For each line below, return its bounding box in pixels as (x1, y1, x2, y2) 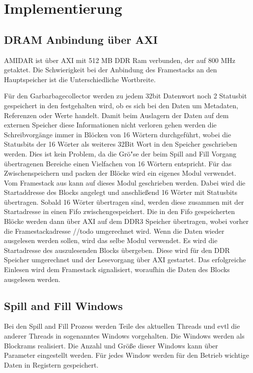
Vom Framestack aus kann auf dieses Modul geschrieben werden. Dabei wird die (4, 177, 246, 187)
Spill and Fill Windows (4, 298, 123, 313)
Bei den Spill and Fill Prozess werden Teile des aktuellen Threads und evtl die (4, 321, 240, 331)
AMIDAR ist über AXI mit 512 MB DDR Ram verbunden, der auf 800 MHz (4, 55, 235, 65)
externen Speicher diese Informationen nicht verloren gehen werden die (4, 120, 217, 130)
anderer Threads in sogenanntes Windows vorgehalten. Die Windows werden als (4, 331, 245, 341)
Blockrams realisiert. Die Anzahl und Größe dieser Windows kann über (4, 340, 218, 350)
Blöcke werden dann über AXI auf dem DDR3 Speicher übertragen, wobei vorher (4, 216, 249, 226)
